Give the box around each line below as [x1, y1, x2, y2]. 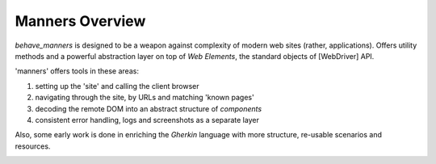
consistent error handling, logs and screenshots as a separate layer [35, 115, 260, 124]
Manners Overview [15, 12, 146, 30]
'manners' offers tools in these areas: [15, 66, 139, 76]
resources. [15, 141, 51, 151]
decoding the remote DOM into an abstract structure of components [35, 103, 262, 113]
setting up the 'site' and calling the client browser [35, 81, 199, 90]
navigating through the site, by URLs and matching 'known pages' [35, 93, 254, 103]
